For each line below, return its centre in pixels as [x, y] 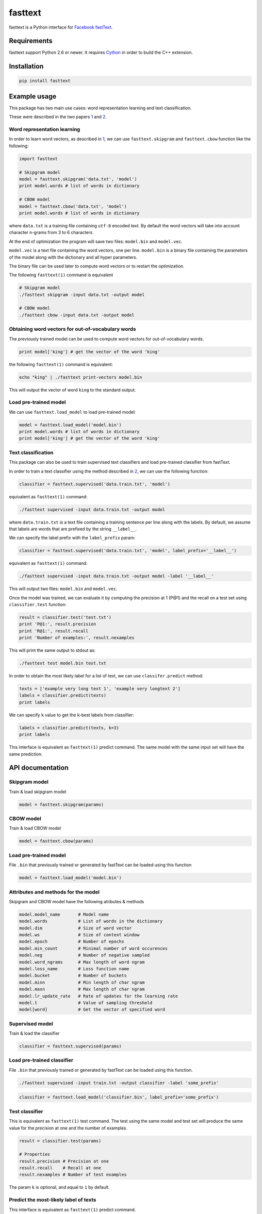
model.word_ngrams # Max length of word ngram [82, 962]
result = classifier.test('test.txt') [65, 617]
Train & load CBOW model [35, 828]
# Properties [35, 1154]
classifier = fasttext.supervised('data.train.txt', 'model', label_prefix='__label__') [128, 551]
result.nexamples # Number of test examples [73, 1175]
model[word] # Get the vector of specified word [92, 1010]
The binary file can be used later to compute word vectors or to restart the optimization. [97, 266]
